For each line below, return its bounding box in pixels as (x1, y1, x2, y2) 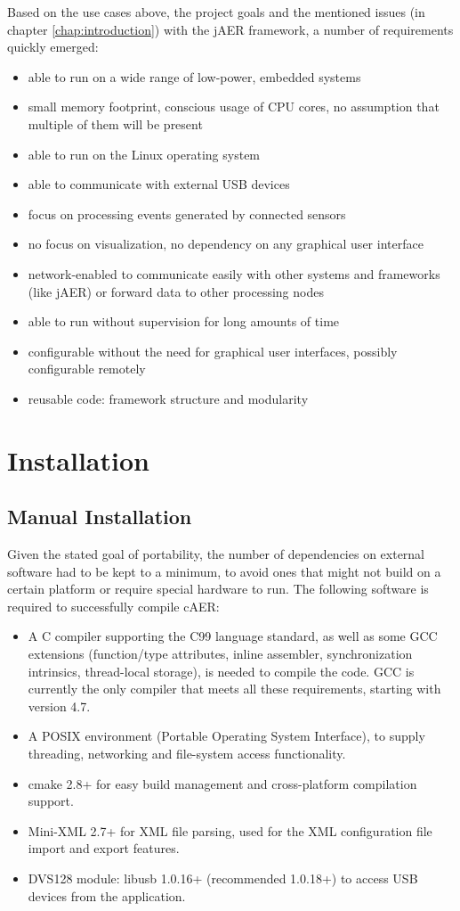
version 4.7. (28, 696, 91, 715)
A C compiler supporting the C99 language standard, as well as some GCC (28, 627, 438, 645)
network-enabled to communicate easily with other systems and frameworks (28, 264, 440, 283)
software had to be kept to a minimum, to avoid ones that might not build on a (7, 562, 441, 580)
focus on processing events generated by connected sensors (28, 204, 346, 223)
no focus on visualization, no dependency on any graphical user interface (28, 234, 424, 253)
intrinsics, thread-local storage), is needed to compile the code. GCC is (28, 661, 415, 680)
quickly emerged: (7, 37, 99, 56)
